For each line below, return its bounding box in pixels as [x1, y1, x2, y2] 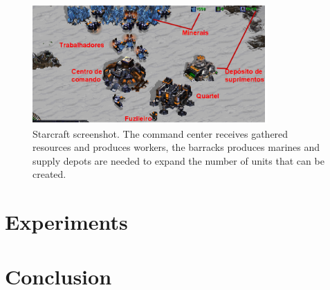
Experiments [5, 208, 128, 236]
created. [33, 167, 66, 181]
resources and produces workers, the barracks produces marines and [33, 140, 320, 154]
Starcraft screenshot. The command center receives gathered [33, 126, 288, 141]
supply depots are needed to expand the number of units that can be [33, 153, 324, 167]
